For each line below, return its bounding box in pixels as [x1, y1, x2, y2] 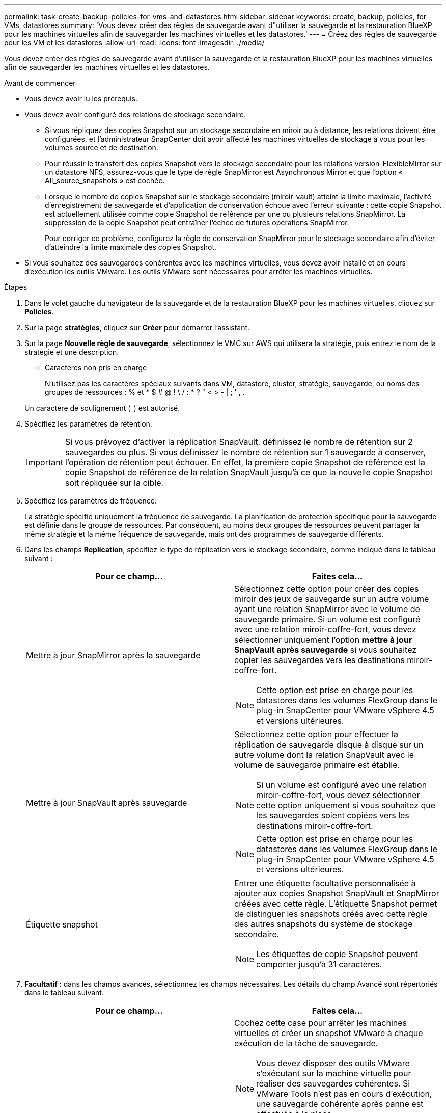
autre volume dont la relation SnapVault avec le [234, 750, 414, 760]
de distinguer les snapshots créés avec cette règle [234, 909, 428, 919]
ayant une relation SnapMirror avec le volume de [234, 604, 420, 614]
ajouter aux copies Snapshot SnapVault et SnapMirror [234, 888, 439, 898]
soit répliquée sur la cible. [65, 478, 164, 488]
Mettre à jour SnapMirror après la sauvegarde [26, 650, 201, 660]
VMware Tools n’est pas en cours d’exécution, [256, 1089, 432, 1099]
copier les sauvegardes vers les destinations [234, 655, 405, 665]
